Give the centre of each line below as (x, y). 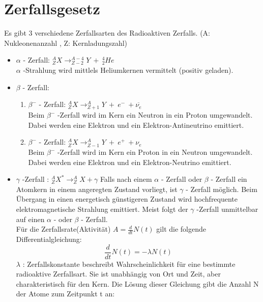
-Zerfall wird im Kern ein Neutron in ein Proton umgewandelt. (155, 115)
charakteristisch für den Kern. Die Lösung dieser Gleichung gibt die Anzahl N (137, 283)
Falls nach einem (126, 179)
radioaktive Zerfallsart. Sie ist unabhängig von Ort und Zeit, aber (118, 274)
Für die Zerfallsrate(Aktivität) (63, 229)
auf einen (30, 219)
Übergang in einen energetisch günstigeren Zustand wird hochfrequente (127, 199)
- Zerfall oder (182, 179)
